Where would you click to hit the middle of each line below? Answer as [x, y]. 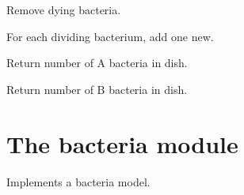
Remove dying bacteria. [64, 9]
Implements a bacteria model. [78, 181]
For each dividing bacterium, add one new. [110, 36]
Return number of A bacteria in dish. [97, 63]
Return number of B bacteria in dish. [97, 89]
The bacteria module [122, 143]
